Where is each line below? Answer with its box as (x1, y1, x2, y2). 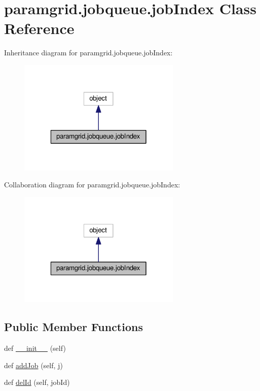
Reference (4, 18, 75, 39)
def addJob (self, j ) (4, 360, 63, 370)
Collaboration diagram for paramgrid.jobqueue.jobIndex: (4, 179, 180, 190)
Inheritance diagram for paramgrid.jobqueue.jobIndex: (4, 47, 173, 58)
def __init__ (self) (4, 343, 66, 353)
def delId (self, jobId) (4, 377, 70, 387)
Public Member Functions (4, 319, 143, 335)
